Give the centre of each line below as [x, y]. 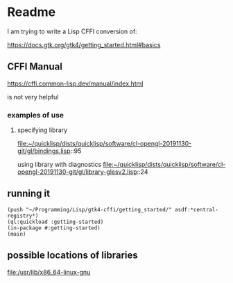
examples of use [36, 115]
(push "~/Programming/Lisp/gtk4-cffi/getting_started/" [89, 209]
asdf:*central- [196, 209]
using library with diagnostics [59, 165]
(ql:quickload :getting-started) [55, 222]
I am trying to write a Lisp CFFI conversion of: [72, 31]
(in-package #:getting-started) [54, 228]
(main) [17, 234]
